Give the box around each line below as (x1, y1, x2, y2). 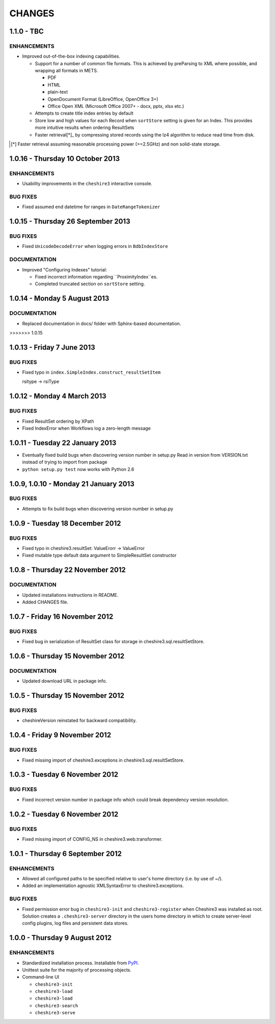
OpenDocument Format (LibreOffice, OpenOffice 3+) (47, 96, 158, 102)
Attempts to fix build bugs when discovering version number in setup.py (22, 506, 173, 512)
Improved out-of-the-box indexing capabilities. (22, 53, 121, 60)
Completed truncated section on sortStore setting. (35, 281, 145, 287)
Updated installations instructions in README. (22, 592, 119, 598)
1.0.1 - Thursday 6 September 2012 (9, 849, 122, 858)
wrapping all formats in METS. (35, 68, 98, 74)
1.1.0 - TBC (9, 27, 44, 36)
